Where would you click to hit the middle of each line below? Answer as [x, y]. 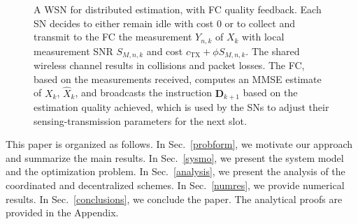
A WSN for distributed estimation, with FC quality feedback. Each [178, 9]
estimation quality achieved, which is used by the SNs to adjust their [181, 106]
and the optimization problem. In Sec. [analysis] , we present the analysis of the [176, 171]
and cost [165, 51]
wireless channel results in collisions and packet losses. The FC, [169, 65]
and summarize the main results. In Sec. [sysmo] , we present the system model [175, 157]
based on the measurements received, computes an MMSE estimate [178, 79]
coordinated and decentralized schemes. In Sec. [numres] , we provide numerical [175, 185]
